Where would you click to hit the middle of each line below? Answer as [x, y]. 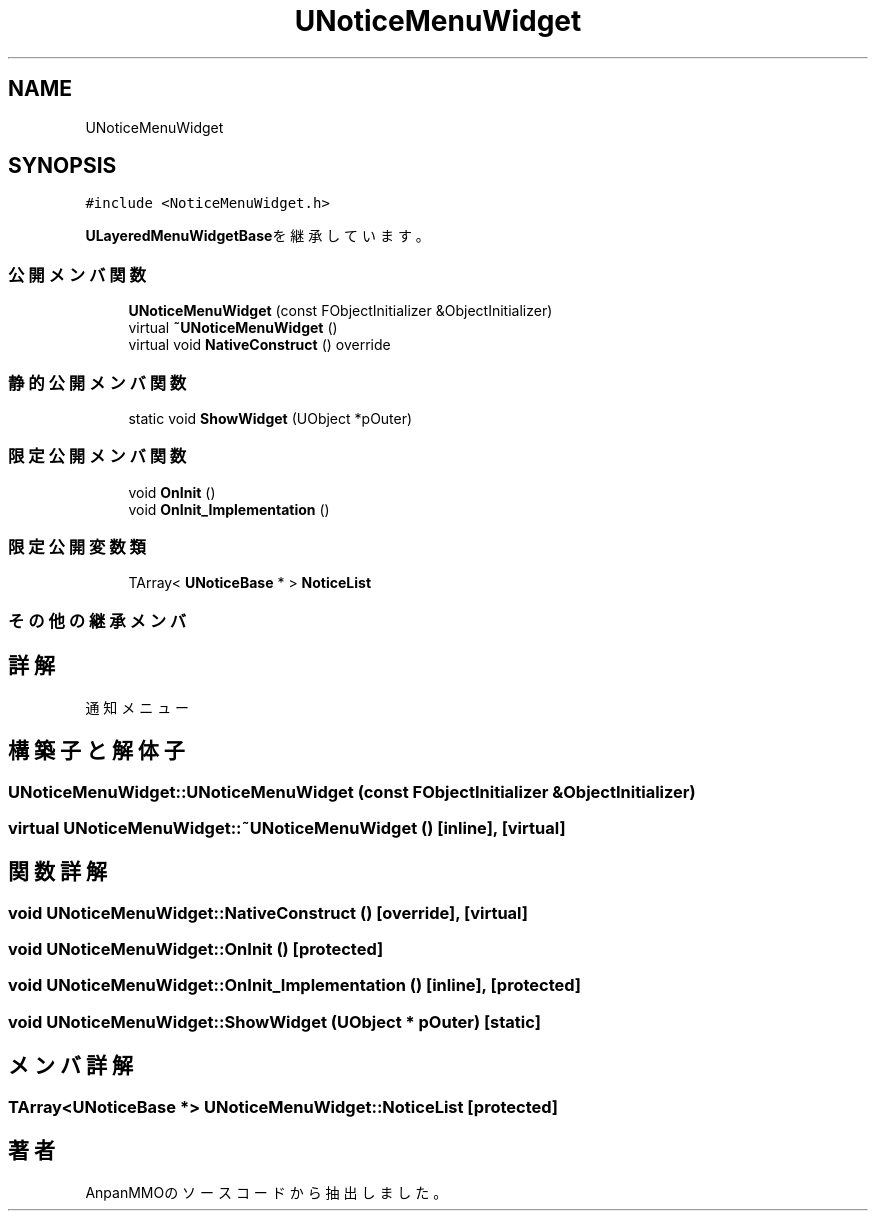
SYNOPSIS [62, 166]
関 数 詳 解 [57, 872]
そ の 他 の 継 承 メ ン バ [97, 620]
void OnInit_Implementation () [229, 509]
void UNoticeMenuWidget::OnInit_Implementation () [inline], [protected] [295, 985]
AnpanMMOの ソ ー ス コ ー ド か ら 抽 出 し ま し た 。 [266, 1192]
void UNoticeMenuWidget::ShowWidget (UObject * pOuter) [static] [274, 1021]
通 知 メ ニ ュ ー [137, 707]
